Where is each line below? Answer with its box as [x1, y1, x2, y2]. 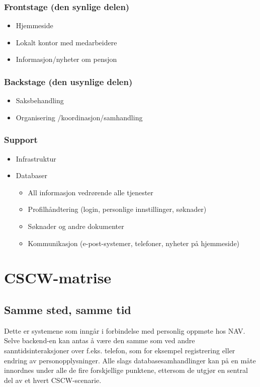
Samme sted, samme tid [4, 301, 131, 317]
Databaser [16, 170, 47, 181]
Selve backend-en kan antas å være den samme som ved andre [4, 335, 195, 346]
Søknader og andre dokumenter [28, 221, 124, 231]
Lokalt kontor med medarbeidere [16, 37, 117, 47]
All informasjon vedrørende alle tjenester [28, 187, 153, 197]
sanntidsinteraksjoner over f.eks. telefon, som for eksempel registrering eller [4, 345, 235, 355]
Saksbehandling [16, 95, 64, 106]
